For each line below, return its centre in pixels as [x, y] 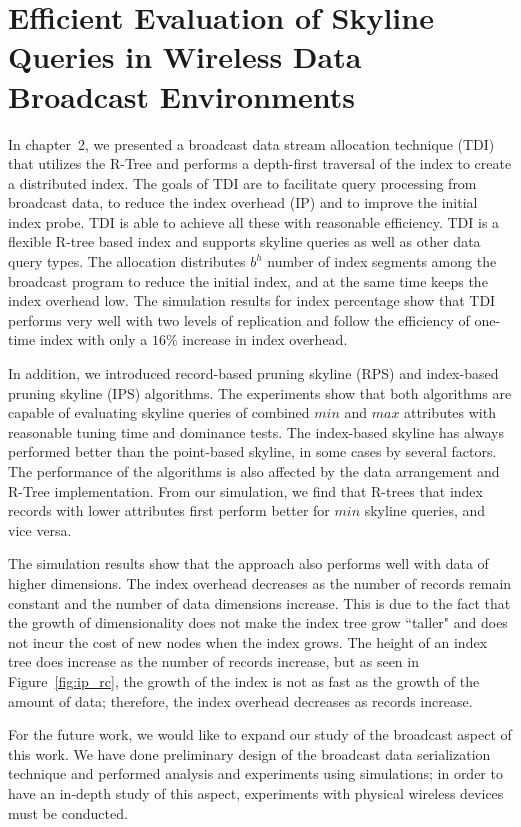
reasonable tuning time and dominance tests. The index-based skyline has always [256, 431]
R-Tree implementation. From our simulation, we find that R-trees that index [245, 490]
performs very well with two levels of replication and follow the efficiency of [239, 319]
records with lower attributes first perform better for [169, 510]
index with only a [93, 339]
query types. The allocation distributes [127, 261]
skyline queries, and [425, 510]
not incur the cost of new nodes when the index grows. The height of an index [248, 641]
